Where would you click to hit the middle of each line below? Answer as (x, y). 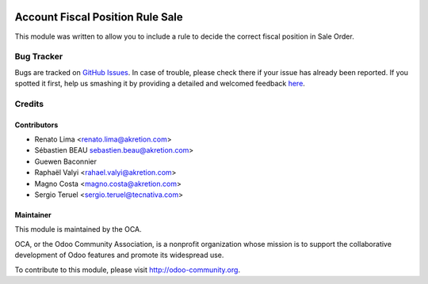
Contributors (36, 125)
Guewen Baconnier (65, 161)
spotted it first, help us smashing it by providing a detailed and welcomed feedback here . (160, 84)
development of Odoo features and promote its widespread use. (119, 255)
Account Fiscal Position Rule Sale (99, 17)
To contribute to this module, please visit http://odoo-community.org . (128, 270)
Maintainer (33, 214)
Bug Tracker (39, 57)
